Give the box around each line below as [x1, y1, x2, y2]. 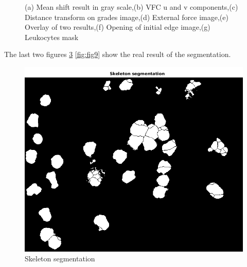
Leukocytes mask [25, 31, 79, 42]
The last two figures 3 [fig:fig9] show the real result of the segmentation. [4, 49, 231, 60]
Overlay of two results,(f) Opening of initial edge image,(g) [25, 22, 210, 32]
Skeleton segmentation [25, 253, 95, 264]
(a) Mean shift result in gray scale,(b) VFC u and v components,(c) [25, 2, 238, 12]
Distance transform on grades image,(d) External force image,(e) [25, 11, 228, 22]
